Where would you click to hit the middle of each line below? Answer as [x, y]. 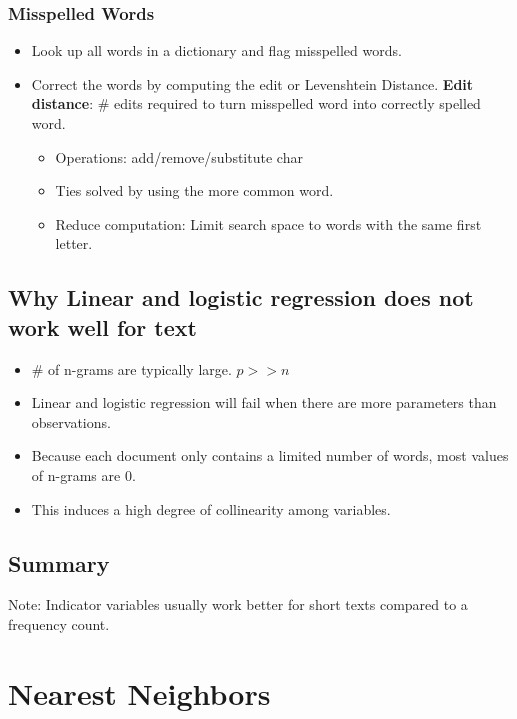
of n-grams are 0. [83, 474]
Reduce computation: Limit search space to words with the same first [268, 223]
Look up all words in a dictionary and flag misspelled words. [216, 50]
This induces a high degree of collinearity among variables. [211, 508]
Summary [59, 562]
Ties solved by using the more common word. [194, 190]
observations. [71, 421]
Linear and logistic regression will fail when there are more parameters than [264, 402]
